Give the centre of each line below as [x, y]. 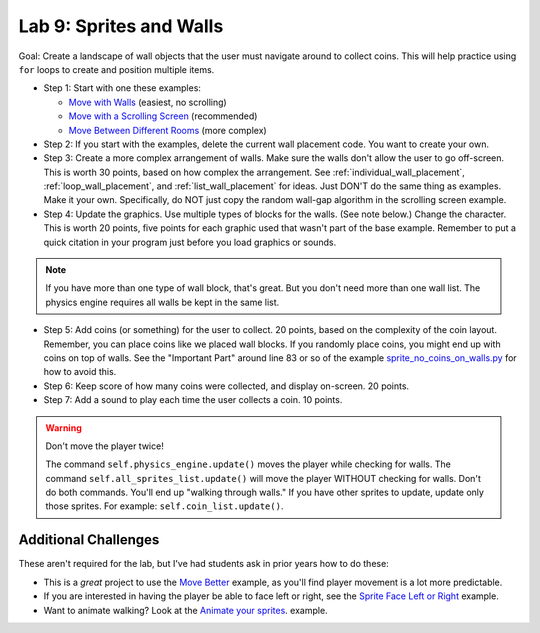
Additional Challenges [89, 540]
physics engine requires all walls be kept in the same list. [162, 302]
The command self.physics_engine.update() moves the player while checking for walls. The [248, 464]
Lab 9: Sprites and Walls [121, 26]
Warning [63, 427]
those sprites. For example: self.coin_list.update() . [164, 506]
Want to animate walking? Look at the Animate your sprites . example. [186, 610]
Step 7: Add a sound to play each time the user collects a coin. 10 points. [193, 400]
